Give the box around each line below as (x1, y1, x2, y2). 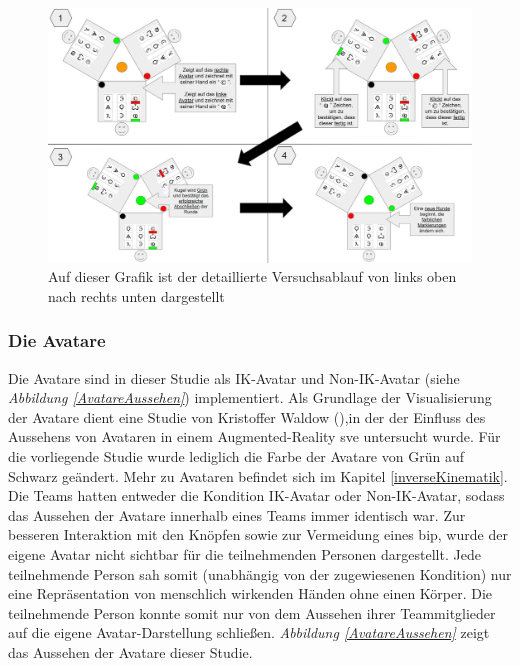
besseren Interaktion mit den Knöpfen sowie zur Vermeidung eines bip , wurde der (8, 524, 508, 545)
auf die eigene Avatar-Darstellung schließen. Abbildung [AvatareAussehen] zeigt (8, 622, 490, 643)
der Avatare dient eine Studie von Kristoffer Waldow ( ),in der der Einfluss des (8, 406, 486, 427)
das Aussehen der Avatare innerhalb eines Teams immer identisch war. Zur (8, 504, 466, 525)
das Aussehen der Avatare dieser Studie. (8, 641, 253, 662)
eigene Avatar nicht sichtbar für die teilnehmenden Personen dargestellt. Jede (8, 543, 481, 564)
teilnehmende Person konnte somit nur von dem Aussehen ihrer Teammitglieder (8, 602, 496, 623)
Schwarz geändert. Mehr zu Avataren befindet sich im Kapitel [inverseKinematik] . (8, 465, 508, 486)
